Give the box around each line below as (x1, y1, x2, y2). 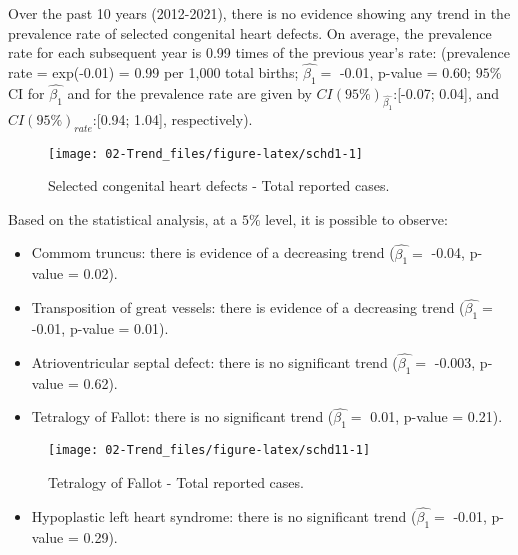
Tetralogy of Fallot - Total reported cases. (48, 471, 304, 492)
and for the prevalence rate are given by (67, 83, 312, 104)
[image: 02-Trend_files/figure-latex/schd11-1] (48, 443, 371, 458)
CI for (8, 83, 45, 104)
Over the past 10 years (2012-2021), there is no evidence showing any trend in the (8, 3, 511, 23)
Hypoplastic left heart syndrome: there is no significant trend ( (31, 505, 417, 526)
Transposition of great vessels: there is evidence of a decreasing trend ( (31, 297, 465, 318)
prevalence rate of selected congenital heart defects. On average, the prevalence (8, 22, 492, 43)
